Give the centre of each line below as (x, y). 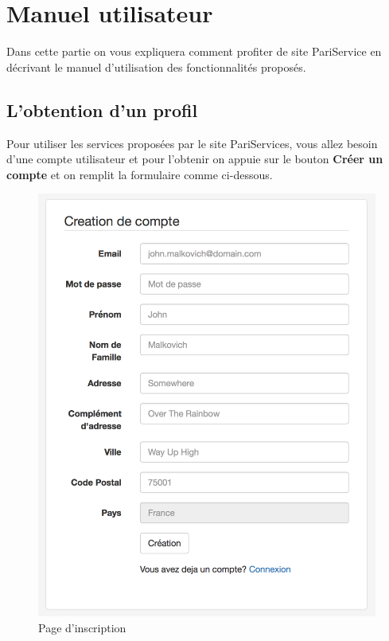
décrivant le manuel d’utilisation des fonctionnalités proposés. (156, 66)
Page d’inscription (82, 627)
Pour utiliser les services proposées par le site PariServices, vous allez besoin (192, 143)
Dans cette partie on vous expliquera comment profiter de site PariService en (194, 51)
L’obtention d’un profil (102, 109)
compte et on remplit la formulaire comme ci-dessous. (140, 174)
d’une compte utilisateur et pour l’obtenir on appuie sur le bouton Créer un (195, 159)
